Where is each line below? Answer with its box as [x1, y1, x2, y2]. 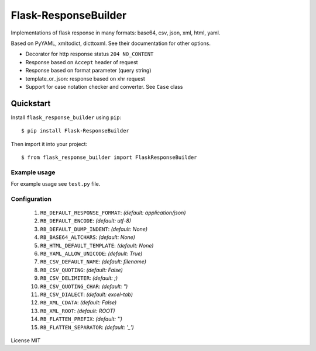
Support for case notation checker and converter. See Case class [25, 83, 183, 90]
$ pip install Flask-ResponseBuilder [21, 127, 130, 134]
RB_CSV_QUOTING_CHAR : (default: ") [40, 283, 128, 290]
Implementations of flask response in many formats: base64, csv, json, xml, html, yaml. [11, 29, 221, 36]
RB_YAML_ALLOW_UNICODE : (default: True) [40, 250, 143, 257]
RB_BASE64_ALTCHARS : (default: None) [40, 234, 136, 241]
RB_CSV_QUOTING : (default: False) [40, 266, 123, 273]
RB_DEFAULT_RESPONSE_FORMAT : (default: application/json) [40, 209, 186, 216]
